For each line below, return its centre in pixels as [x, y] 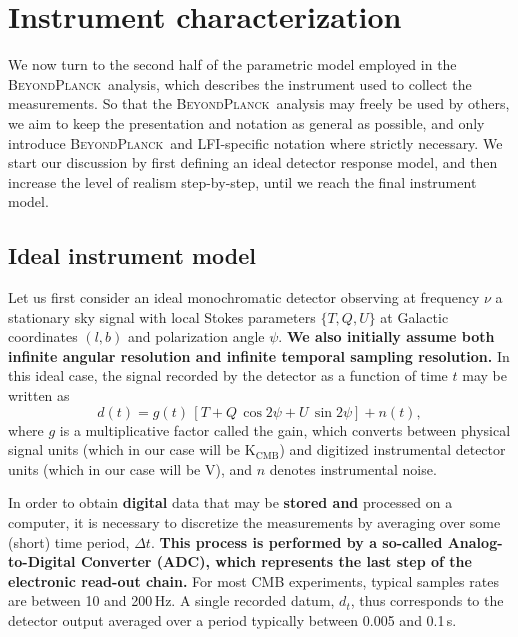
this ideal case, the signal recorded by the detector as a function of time [228, 375]
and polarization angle [196, 336]
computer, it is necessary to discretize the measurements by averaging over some [254, 522]
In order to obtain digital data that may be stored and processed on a [230, 502]
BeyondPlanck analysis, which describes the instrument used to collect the [240, 83]
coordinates [43, 336]
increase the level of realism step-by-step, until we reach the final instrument [242, 181]
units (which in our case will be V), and [130, 468]
